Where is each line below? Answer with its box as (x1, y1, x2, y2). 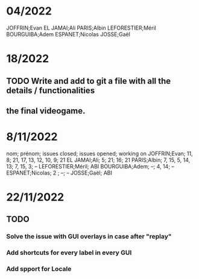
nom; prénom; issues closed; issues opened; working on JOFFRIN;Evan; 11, (6, 150, 193, 157)
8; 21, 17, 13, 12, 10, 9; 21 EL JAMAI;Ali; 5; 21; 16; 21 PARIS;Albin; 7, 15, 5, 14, (6, 156, 191, 164)
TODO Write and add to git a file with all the (6, 75, 171, 86)
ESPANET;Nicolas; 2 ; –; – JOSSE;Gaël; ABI (6, 169, 113, 176)
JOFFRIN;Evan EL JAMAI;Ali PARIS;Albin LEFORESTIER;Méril (6, 24, 157, 31)
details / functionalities (6, 85, 95, 95)
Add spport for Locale (6, 265, 72, 273)
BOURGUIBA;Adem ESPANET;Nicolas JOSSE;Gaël (6, 30, 131, 37)
